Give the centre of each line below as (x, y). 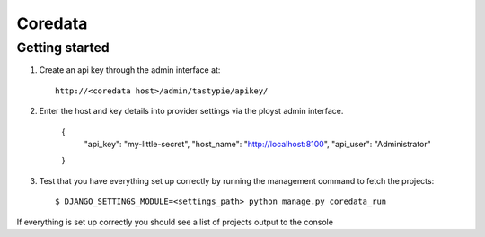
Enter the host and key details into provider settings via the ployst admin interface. (191, 111)
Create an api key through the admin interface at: (130, 70)
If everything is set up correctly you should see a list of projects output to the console (175, 222)
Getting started (63, 48)
